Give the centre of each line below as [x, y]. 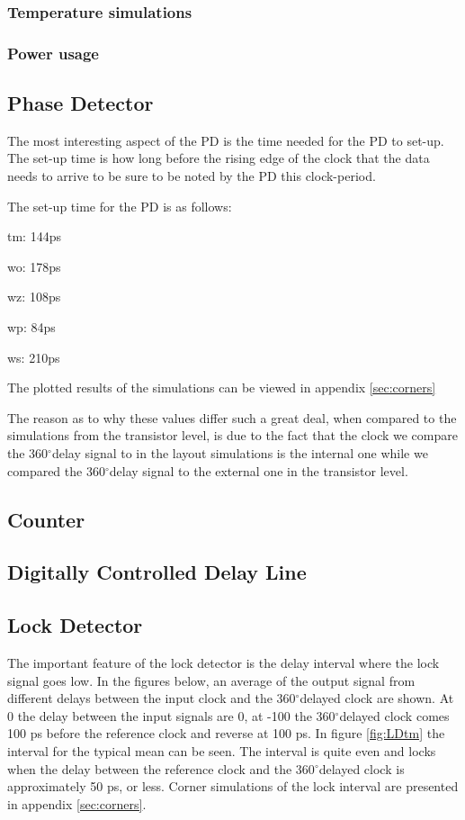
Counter [46, 519]
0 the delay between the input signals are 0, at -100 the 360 [171, 715]
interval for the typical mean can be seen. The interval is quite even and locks [222, 750]
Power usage [53, 53]
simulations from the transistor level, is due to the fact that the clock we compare [232, 435]
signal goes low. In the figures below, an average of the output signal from [211, 680]
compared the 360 [56, 470]
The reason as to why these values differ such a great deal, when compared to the [232, 417]
